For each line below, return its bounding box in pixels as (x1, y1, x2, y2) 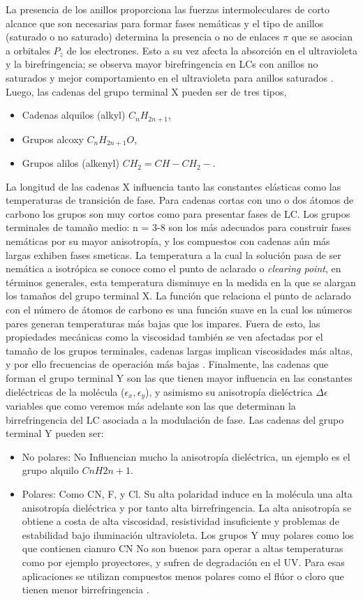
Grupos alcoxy (22, 131, 84, 146)
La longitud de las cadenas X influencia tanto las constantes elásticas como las (6, 179, 341, 193)
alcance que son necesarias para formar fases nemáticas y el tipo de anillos (6, 15, 324, 30)
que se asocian (291, 29, 353, 44)
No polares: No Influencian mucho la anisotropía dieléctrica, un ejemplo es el (22, 449, 350, 463)
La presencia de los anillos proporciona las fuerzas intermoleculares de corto (6, 2, 330, 16)
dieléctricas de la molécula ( (6, 384, 125, 399)
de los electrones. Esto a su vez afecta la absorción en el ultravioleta (66, 43, 357, 57)
